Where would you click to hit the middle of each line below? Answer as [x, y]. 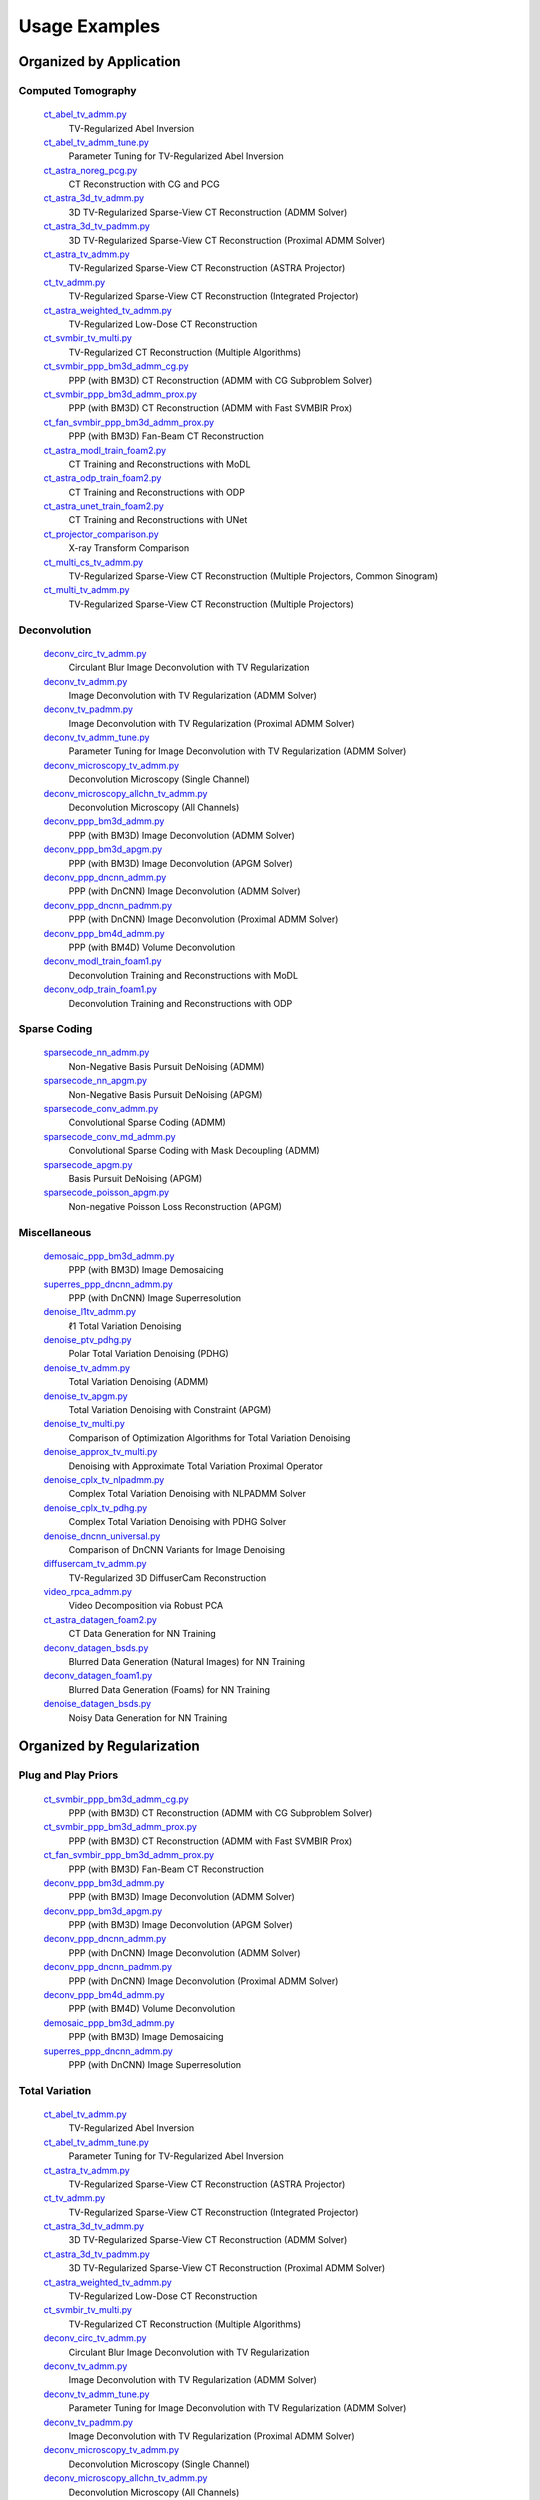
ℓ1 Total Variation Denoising [125, 1326]
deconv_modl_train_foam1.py [102, 961]
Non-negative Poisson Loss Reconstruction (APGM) [175, 1206]
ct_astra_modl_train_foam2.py [105, 450]
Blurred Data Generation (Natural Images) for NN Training [186, 1662]
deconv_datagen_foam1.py [98, 1676]
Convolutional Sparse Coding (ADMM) [147, 1122]
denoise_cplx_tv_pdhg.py [95, 1507]
